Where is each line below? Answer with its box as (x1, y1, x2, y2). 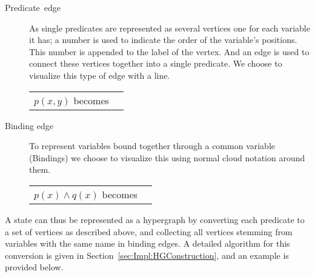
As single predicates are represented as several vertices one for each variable (29, 21, 310, 34)
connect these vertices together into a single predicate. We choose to (29, 57, 282, 70)
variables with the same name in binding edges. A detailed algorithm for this (5, 237, 290, 250)
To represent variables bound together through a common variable (29, 139, 276, 152)
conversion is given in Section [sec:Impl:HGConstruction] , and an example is (5, 249, 289, 261)
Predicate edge (5, 1, 61, 13)
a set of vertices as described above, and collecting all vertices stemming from (5, 225, 293, 238)
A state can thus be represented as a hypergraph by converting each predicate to (5, 213, 305, 225)
